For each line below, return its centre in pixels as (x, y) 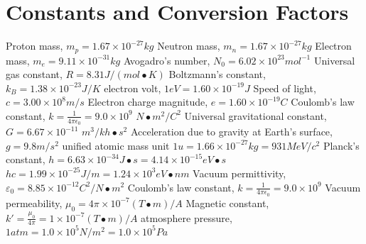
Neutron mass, (189, 46)
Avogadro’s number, (167, 60)
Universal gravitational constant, (255, 115)
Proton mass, (34, 46)
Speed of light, (285, 88)
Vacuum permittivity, (239, 173)
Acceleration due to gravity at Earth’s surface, (231, 132)
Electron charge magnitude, (148, 102)
